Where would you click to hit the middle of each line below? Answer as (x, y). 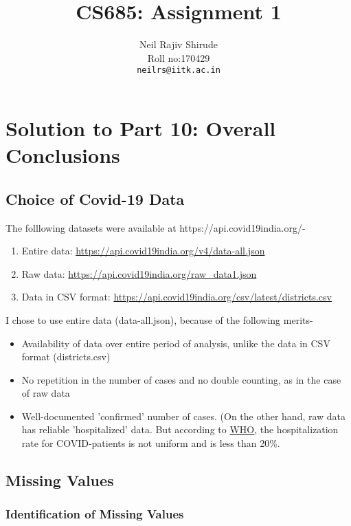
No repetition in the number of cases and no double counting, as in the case (181, 379)
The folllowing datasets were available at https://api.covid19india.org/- (156, 227)
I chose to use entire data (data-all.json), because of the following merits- (159, 319)
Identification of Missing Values (95, 514)
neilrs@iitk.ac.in (179, 70)
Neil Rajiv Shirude (179, 44)
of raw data (46, 393)
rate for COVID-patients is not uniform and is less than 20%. (151, 443)
